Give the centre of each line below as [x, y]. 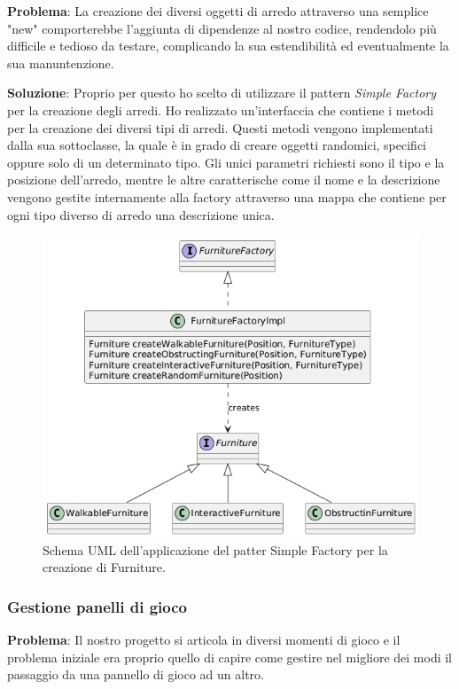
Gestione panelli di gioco [97, 606]
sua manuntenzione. [61, 63]
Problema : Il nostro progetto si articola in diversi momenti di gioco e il [204, 640]
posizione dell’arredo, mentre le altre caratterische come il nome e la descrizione [224, 180]
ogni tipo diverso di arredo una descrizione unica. [141, 214]
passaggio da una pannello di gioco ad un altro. [136, 674]
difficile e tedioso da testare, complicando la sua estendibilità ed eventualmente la [228, 46]
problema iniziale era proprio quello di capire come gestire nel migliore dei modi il [230, 657]
